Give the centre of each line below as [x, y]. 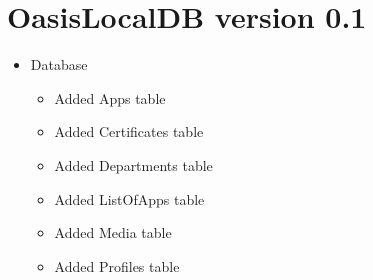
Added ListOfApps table [129, 198]
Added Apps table [110, 97]
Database [59, 64]
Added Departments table [133, 164]
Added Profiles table [117, 265]
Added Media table [113, 232]
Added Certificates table [129, 131]
